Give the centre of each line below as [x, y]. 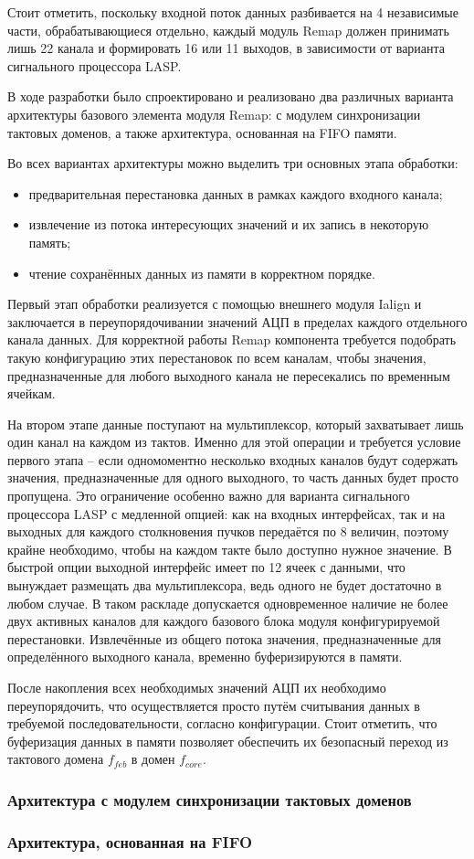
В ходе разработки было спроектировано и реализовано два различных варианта [231, 96]
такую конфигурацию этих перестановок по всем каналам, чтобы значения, [217, 357]
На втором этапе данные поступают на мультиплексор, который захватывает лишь [236, 424]
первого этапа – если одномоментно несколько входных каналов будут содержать [233, 459]
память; [50, 242]
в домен [153, 759]
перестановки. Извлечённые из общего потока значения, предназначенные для [224, 638]
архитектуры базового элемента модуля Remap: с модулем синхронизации [214, 114]
